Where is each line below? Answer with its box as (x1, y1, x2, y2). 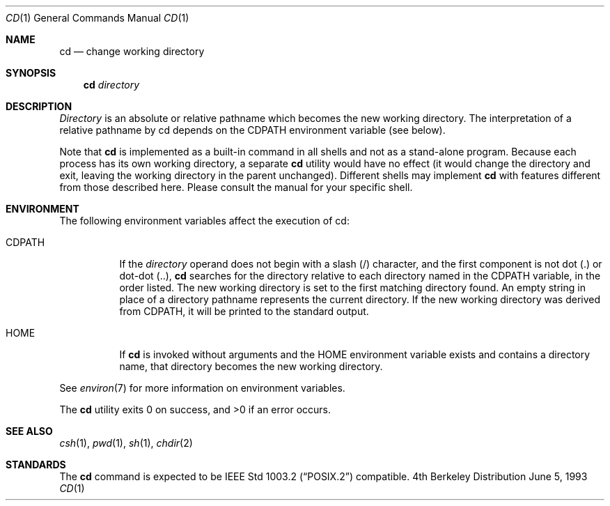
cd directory (83, 79, 140, 91)
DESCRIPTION (6, 100, 72, 112)
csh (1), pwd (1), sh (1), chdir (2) (59, 437, 193, 449)
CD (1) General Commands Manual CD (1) (6, 12, 189, 24)
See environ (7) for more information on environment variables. (59, 382, 345, 394)
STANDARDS (6, 459, 66, 470)
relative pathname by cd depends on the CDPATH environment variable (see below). (59, 124, 446, 136)
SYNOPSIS (6, 67, 56, 79)
